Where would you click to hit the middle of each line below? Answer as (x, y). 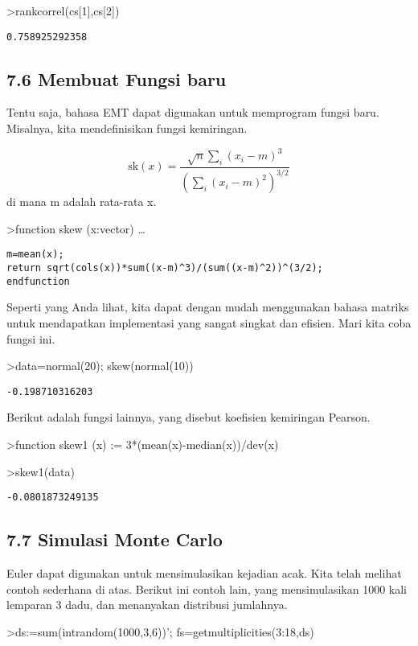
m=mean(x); (35, 255)
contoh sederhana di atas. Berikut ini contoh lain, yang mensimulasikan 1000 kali (207, 588)
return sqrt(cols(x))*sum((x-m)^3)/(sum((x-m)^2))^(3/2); (165, 268)
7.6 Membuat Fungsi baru (117, 78)
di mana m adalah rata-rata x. (82, 202)
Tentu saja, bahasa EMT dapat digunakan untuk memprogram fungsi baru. (193, 112)
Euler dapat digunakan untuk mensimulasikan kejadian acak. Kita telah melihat (204, 573)
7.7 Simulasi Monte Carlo (115, 539)
